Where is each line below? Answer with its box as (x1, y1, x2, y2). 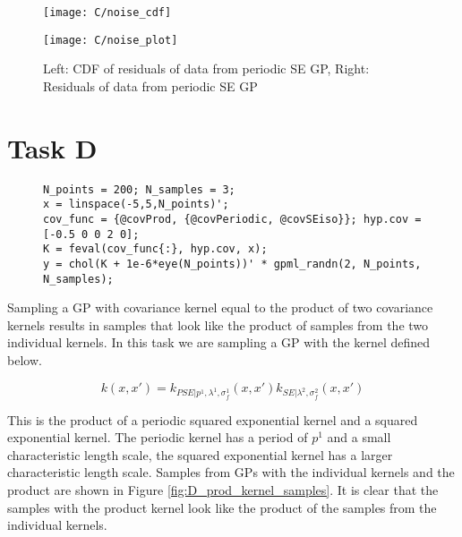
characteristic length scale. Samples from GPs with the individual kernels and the (7, 463, 455, 482)
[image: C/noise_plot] (43, 33, 178, 47)
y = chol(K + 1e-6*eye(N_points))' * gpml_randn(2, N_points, (43, 257, 422, 270)
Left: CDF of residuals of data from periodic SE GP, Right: (43, 59, 370, 78)
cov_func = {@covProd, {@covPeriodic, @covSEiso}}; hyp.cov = (43, 212, 422, 226)
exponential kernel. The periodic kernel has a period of (7, 428, 308, 447)
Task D (7, 129, 98, 166)
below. (7, 351, 42, 369)
